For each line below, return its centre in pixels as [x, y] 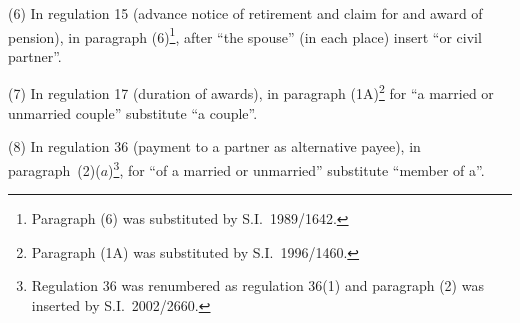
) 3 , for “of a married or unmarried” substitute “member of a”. [296, 168]
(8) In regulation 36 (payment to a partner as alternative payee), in [214, 146]
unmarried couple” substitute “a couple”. [133, 112]
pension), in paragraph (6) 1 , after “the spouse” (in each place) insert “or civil [245, 35]
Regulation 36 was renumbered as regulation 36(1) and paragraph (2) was [257, 285]
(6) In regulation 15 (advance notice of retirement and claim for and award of [245, 13]
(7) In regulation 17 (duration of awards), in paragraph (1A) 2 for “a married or [251, 92]
